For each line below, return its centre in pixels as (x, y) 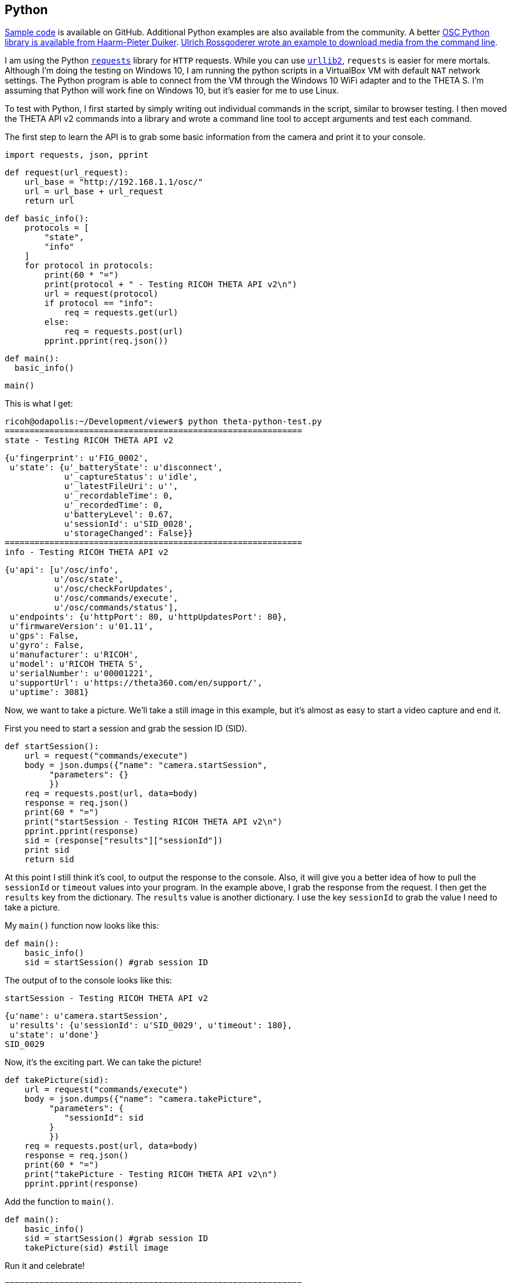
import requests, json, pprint (77, 155)
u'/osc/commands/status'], (116, 608)
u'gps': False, (44, 636)
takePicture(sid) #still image (96, 1248)
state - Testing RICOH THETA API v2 (89, 441)
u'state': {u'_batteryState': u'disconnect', (116, 468)
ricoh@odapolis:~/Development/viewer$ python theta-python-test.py (163, 422)
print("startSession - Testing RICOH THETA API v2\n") (153, 822)
